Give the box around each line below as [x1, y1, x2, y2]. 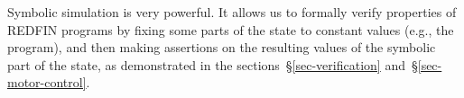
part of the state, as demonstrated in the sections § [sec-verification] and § [7, 55, 418, 74]
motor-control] [7, 73, 87, 92]
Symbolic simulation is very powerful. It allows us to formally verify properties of [7, 3, 457, 21]
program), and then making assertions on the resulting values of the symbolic [7, 38, 436, 57]
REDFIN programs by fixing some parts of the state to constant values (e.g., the [7, 20, 454, 39]
